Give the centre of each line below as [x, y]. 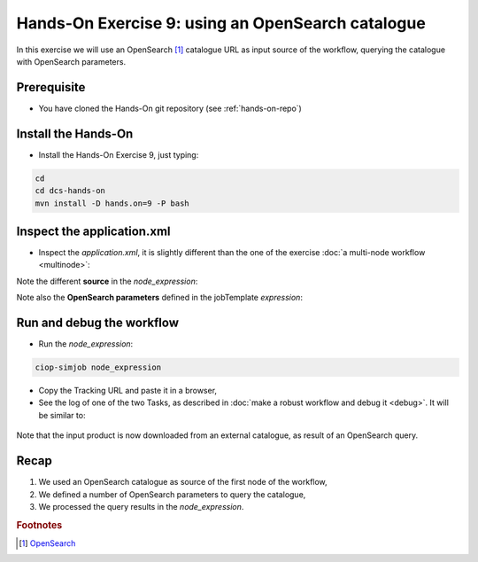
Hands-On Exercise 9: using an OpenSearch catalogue [221, 23]
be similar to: [62, 415]
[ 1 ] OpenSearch [47, 543]
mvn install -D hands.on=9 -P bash [112, 203]
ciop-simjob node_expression [98, 367]
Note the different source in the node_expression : [107, 281]
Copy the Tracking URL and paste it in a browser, [127, 391]
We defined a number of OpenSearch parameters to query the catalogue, [172, 494]
